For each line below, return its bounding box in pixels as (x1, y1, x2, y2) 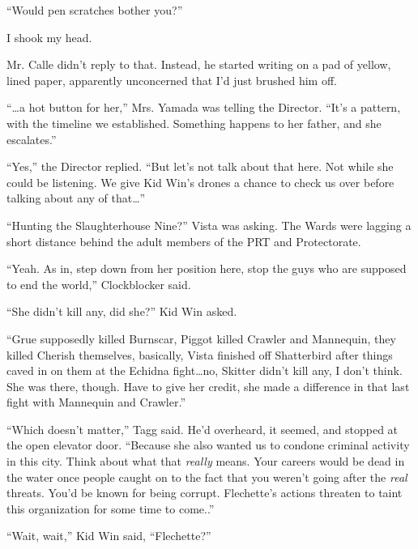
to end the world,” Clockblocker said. (6, 275, 191, 292)
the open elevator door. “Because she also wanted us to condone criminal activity (6, 436, 410, 453)
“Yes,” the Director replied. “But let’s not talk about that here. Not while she (6, 158, 394, 175)
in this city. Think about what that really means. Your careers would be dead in (6, 453, 405, 470)
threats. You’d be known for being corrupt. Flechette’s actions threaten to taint (6, 484, 403, 501)
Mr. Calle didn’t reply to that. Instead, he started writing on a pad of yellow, (6, 56, 391, 73)
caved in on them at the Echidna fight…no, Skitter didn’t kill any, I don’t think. (6, 362, 403, 379)
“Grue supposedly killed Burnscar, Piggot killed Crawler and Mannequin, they (6, 330, 396, 347)
